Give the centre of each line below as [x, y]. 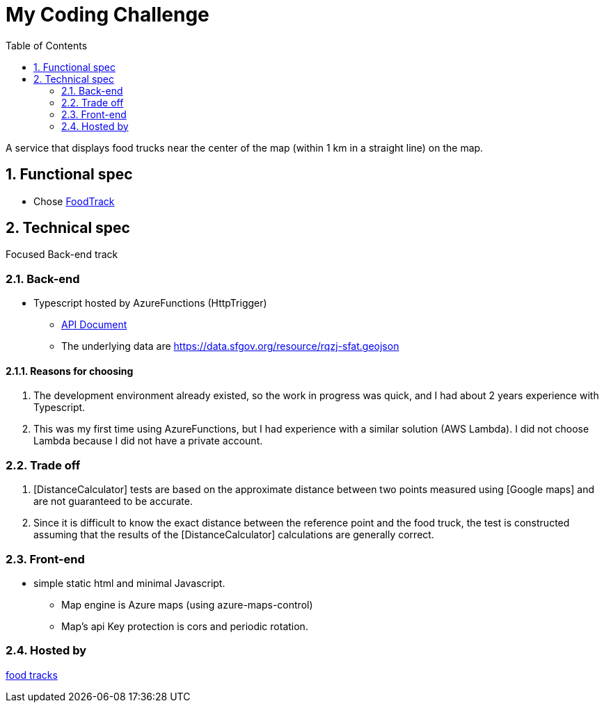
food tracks [32, 675]
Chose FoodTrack [74, 201]
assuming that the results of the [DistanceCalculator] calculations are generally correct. [234, 535]
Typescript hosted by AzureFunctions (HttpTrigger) [150, 303]
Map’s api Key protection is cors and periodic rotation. [185, 626]
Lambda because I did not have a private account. [148, 441]
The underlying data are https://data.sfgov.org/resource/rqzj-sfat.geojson [230, 346]
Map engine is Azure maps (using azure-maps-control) [187, 604]
